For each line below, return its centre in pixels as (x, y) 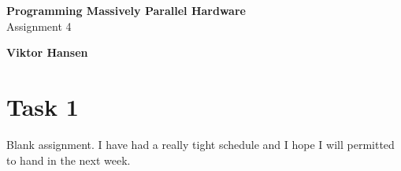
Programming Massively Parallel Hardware (126, 10)
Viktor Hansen (47, 52)
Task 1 (43, 106)
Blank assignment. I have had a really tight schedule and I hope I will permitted (200, 144)
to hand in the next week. (69, 160)
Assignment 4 (39, 26)
